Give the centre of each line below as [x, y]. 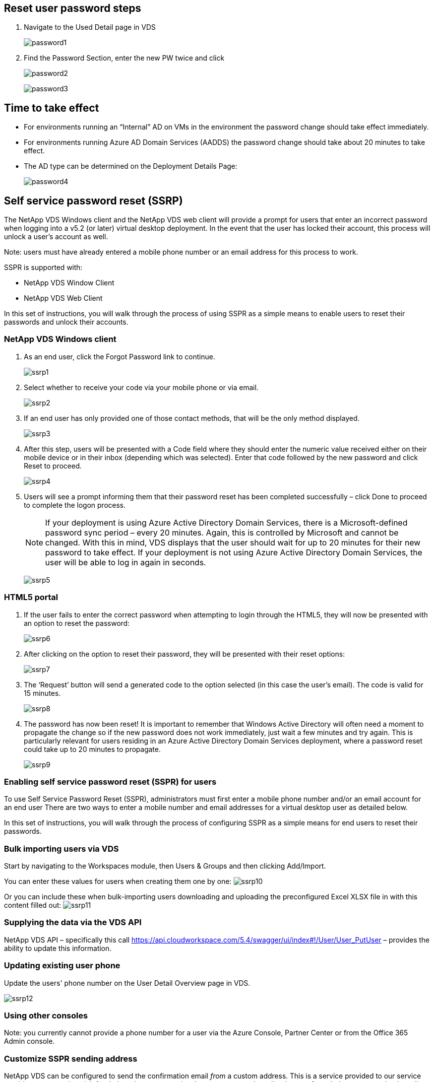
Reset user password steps [73, 8]
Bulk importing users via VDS [62, 848]
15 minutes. [42, 693]
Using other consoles [46, 1015]
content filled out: [33, 905]
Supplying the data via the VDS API [73, 922]
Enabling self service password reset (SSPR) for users [110, 781]
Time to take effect [52, 108]
